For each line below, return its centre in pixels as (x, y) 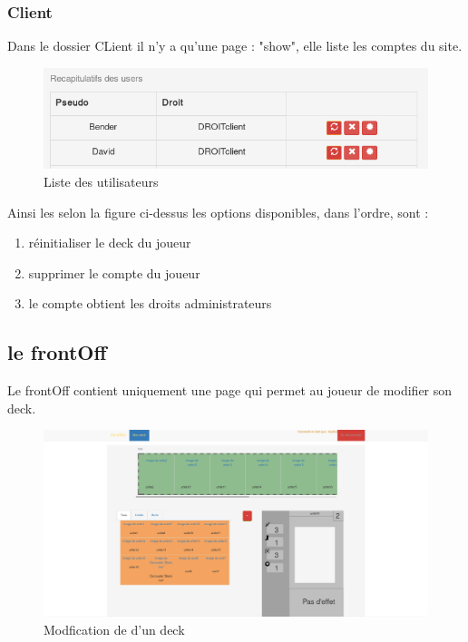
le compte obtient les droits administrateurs (150, 303)
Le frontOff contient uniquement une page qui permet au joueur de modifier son (230, 390)
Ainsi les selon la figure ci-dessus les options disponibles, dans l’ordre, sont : (218, 212)
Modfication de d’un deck (114, 629)
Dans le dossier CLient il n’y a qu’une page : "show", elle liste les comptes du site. (235, 46)
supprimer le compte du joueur (114, 272)
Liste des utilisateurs (101, 181)
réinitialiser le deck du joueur (110, 243)
